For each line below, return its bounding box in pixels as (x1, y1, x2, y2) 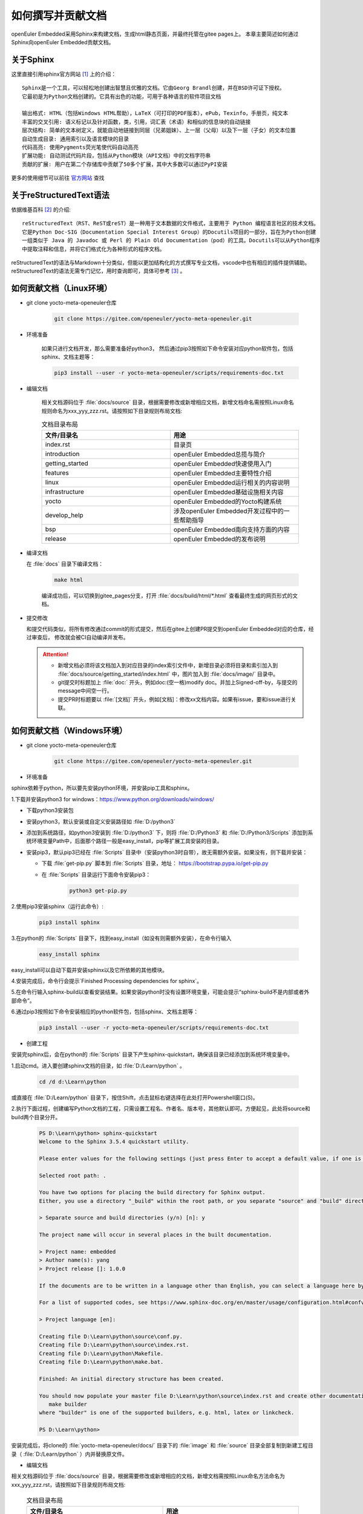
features (45, 468, 69, 477)
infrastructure (45, 488, 85, 496)
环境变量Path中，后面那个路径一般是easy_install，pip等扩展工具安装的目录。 (31, 838, 223, 845)
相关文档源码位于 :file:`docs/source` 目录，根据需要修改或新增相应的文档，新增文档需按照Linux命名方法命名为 (11, 1472, 286, 1480)
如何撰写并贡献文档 (11, 9, 107, 22)
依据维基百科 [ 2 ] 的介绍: (11, 206, 71, 213)
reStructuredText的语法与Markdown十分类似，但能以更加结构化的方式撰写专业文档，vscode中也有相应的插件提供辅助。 (11, 259, 310, 266)
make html (54, 576, 83, 583)
